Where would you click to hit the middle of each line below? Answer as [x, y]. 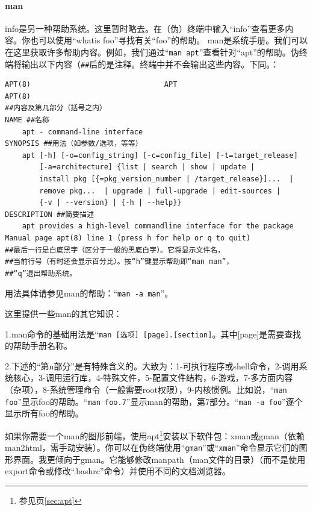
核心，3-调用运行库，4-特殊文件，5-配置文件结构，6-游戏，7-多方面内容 [153, 378]
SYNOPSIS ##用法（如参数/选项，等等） [74, 144]
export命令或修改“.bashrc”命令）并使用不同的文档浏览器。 [118, 471]
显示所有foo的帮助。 [44, 413]
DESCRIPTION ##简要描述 [49, 214]
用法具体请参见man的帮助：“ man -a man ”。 [89, 293]
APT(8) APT [91, 85]
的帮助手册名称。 [39, 346]
